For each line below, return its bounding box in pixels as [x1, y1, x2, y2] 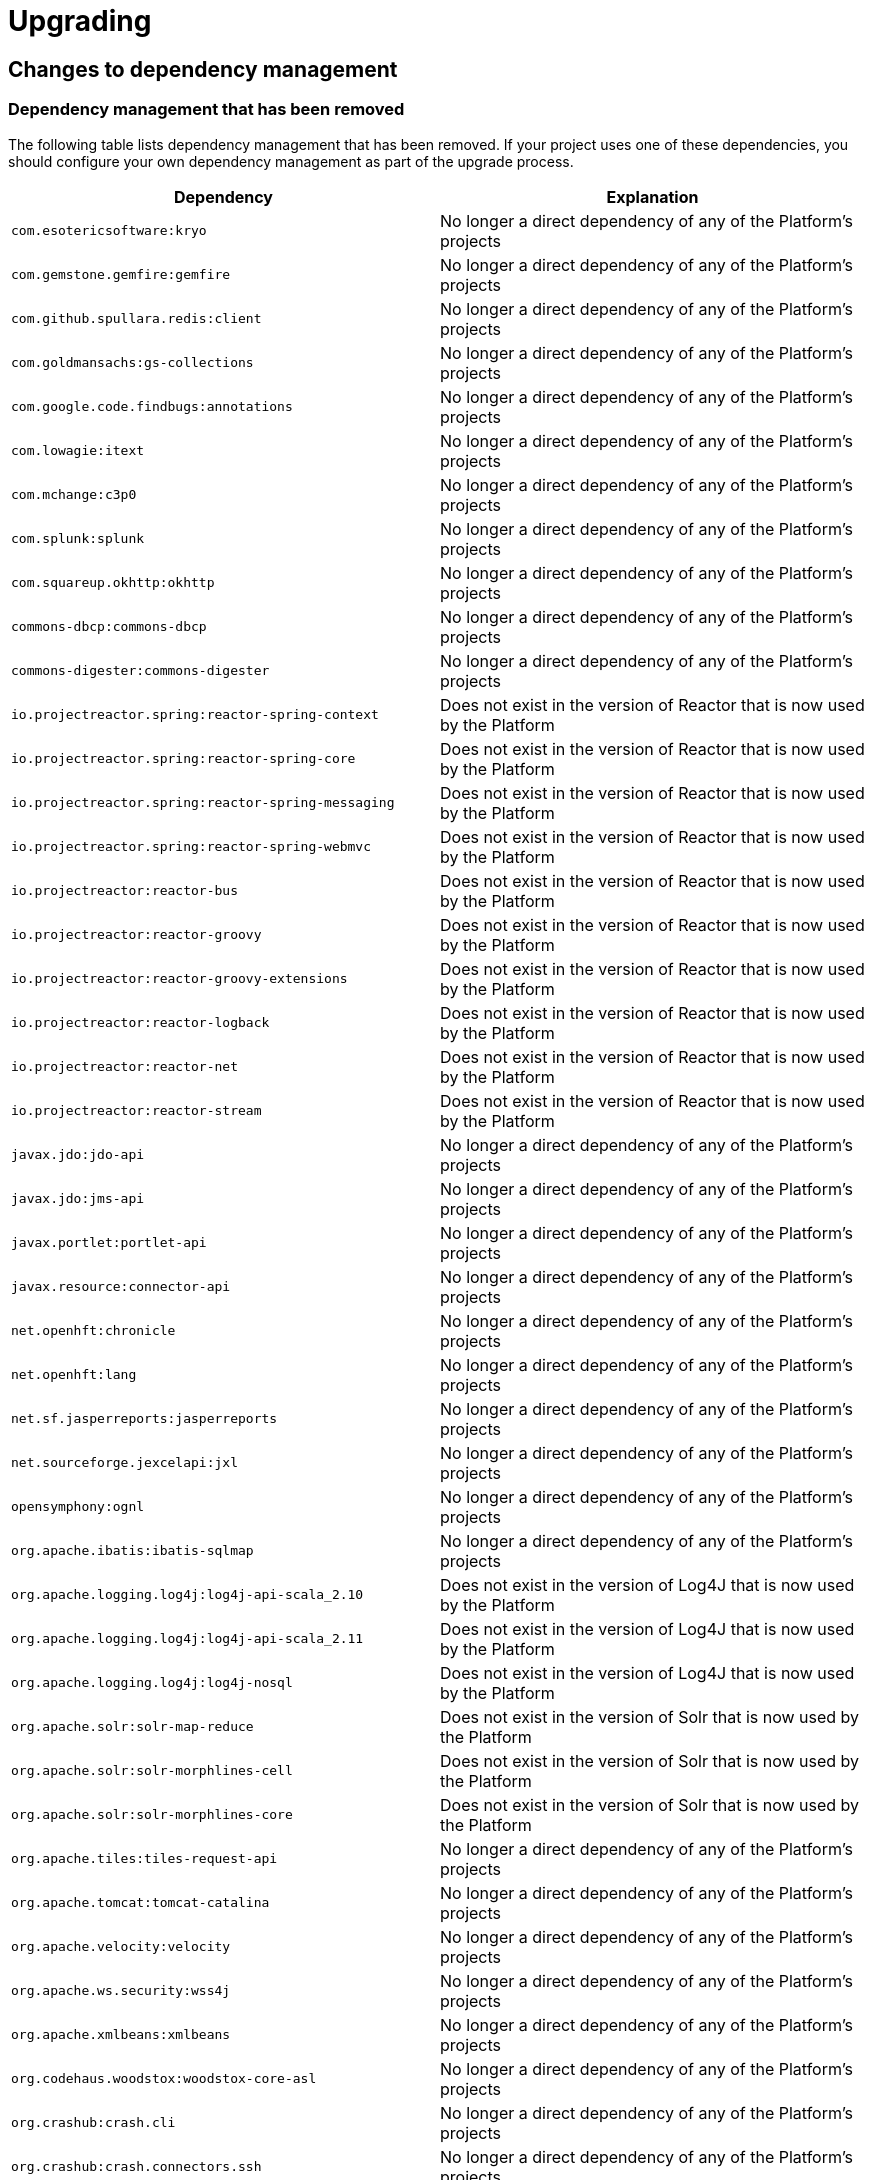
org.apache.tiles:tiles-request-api [11, 1851, 278, 1867]
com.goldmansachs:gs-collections [11, 355, 254, 371]
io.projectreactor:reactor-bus [11, 883, 238, 899]
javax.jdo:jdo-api [11, 1147, 145, 1163]
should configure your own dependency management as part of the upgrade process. [8, 152, 574, 170]
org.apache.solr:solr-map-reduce [11, 1719, 254, 1735]
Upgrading [8, 4, 152, 38]
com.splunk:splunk [11, 531, 145, 547]
